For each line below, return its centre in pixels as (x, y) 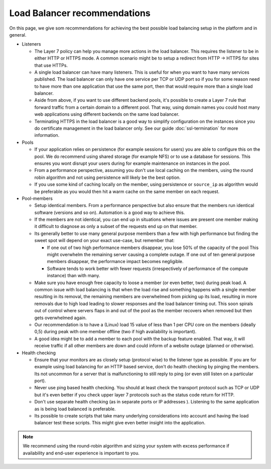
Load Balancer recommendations (80, 13)
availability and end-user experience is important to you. (81, 453)
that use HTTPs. (51, 65)
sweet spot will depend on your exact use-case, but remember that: (105, 241)
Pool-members (37, 198)
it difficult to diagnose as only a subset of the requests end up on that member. (116, 226)
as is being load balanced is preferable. (75, 409)
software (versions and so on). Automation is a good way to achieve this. (110, 212)
